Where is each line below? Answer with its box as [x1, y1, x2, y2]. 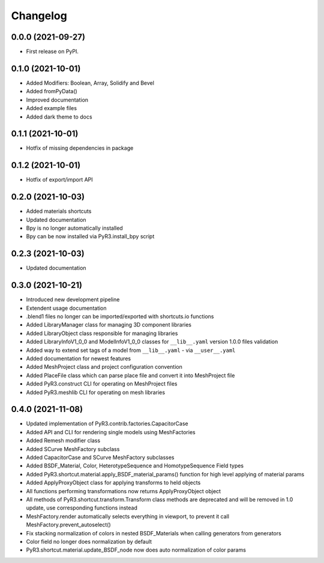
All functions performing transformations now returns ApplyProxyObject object [26, 487, 221, 494]
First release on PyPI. [26, 48, 79, 55]
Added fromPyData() [26, 88, 77, 95]
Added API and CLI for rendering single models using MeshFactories [26, 428, 196, 435]
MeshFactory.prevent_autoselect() [26, 521, 111, 529]
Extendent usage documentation [26, 304, 107, 312]
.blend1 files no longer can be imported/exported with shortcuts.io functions [26, 313, 214, 320]
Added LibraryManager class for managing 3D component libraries [26, 321, 192, 328]
